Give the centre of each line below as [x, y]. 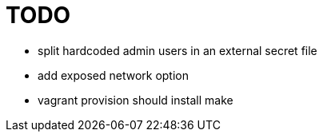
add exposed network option [113, 75]
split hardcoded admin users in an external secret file [177, 50]
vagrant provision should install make [136, 100]
